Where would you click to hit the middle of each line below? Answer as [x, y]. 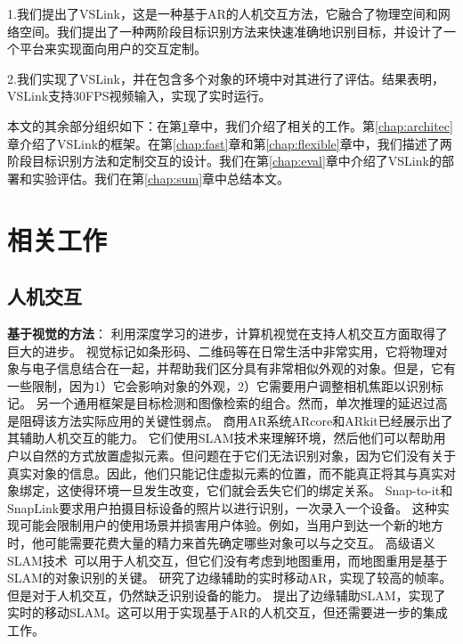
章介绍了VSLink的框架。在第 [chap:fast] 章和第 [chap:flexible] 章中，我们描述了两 [230, 143]
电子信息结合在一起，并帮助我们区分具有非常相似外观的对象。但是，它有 [244, 368]
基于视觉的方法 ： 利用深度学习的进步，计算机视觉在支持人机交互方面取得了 [227, 333]
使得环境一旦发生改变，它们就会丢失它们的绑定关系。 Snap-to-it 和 [261, 490]
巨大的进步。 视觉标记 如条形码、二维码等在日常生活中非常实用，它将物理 [221, 351]
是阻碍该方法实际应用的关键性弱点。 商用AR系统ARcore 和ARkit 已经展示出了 [230, 420]
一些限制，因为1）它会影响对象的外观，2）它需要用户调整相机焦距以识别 [219, 385]
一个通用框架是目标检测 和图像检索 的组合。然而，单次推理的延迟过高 [248, 403]
